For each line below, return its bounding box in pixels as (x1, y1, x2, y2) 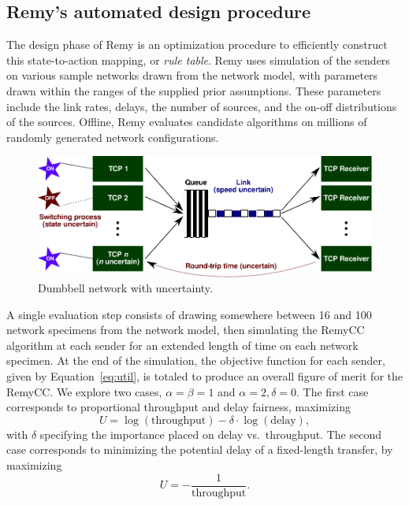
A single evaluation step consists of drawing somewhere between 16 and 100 (6, 306, 372, 322)
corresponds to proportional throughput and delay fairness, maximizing (6, 399, 351, 415)
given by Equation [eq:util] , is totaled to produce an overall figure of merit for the (6, 368, 403, 384)
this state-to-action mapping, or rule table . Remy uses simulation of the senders (6, 51, 390, 68)
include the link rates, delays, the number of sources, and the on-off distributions (6, 98, 397, 114)
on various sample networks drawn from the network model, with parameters (6, 67, 378, 84)
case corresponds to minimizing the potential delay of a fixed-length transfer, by (6, 441, 393, 458)
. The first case (296, 383, 369, 399)
